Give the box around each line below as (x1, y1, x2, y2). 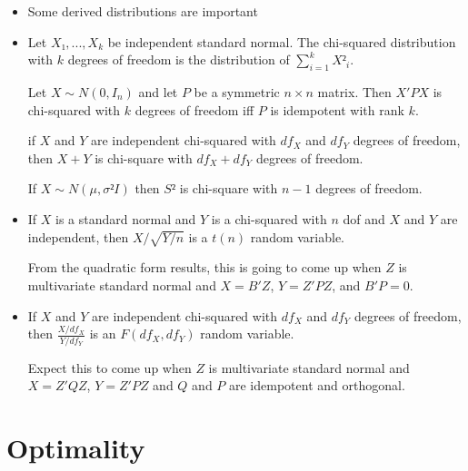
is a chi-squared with (211, 209, 327, 228)
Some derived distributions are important (27, 2, 258, 20)
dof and (343, 209, 385, 228)
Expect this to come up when (27, 358, 192, 377)
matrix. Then (317, 82, 392, 101)
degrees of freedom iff (134, 100, 254, 119)
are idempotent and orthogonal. (229, 376, 405, 395)
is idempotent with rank (270, 100, 404, 119)
